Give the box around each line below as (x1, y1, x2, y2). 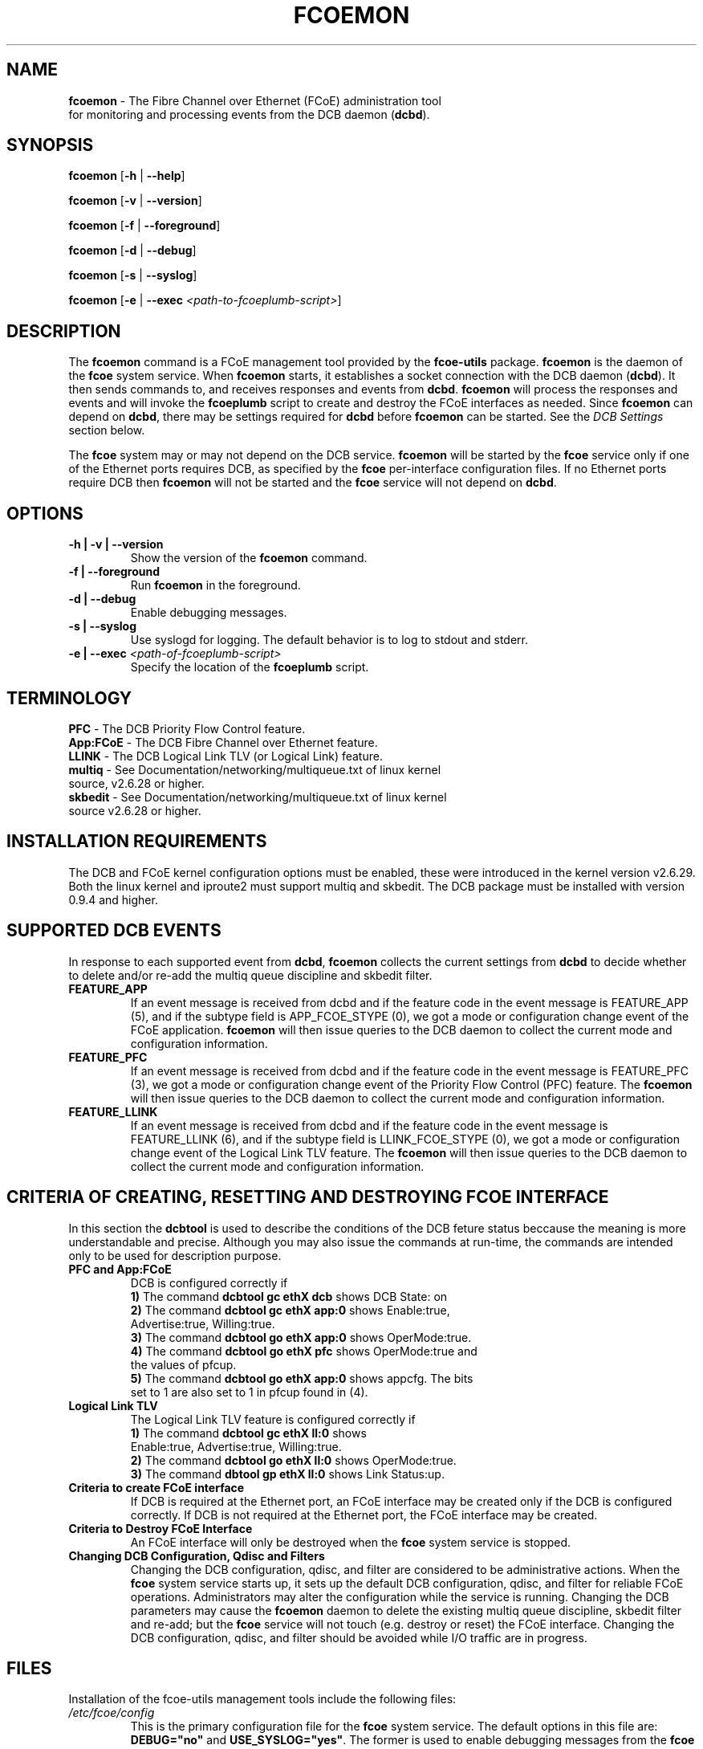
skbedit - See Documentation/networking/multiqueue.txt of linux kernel (68, 789, 447, 804)
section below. (68, 423, 145, 438)
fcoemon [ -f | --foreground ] (68, 218, 221, 233)
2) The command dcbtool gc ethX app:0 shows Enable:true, (130, 1303, 450, 1317)
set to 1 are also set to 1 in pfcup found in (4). (130, 1384, 368, 1399)
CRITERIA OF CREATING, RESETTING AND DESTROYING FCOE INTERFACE (6, 1187, 609, 1208)
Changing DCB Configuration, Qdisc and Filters (68, 1548, 325, 1563)
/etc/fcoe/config (68, 1706, 155, 1720)
